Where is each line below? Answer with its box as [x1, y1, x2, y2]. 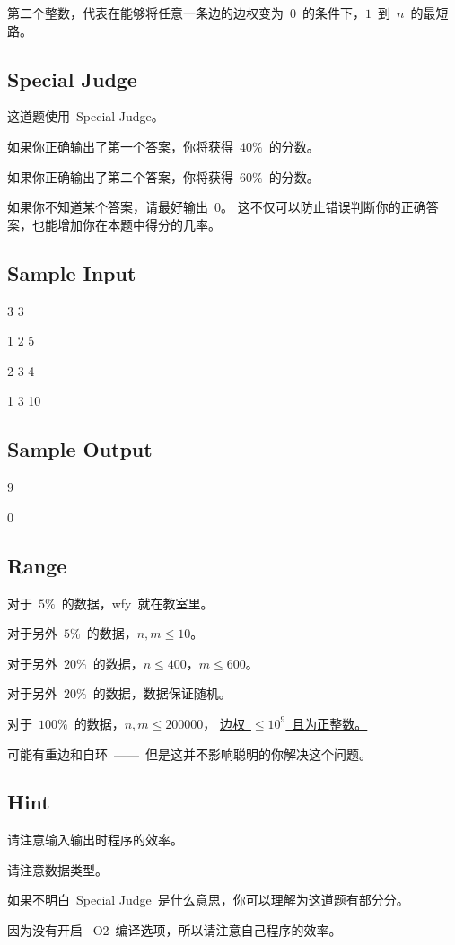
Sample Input [7, 258, 136, 286]
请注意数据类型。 [7, 860, 108, 879]
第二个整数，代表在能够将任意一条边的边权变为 [7, 4, 284, 22]
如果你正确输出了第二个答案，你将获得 [7, 167, 233, 186]
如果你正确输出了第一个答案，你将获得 [7, 136, 233, 155]
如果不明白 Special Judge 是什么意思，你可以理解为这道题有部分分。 [7, 890, 409, 909]
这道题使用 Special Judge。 [7, 107, 164, 126]
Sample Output [7, 435, 153, 463]
